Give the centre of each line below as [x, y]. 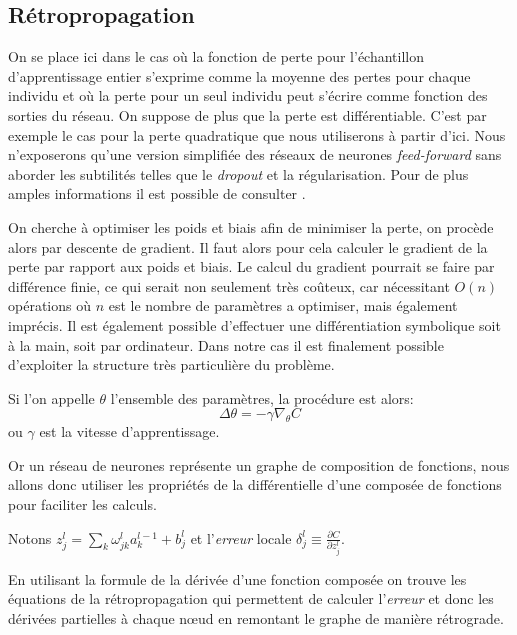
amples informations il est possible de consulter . [157, 193]
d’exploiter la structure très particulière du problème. [171, 364]
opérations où [49, 305]
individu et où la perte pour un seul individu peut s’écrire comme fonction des [248, 95]
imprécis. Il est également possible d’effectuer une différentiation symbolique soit [254, 324]
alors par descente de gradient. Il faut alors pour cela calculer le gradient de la [248, 246]
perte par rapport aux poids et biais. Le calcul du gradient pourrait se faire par [251, 266]
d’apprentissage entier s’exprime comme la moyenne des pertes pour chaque [239, 75]
